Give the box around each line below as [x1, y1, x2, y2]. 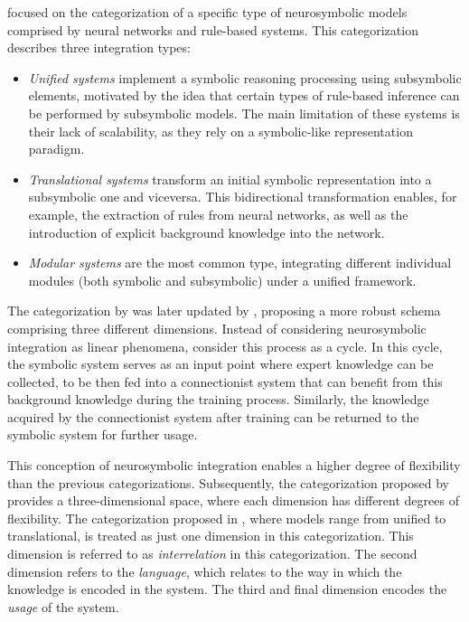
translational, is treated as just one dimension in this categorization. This [7, 526, 414, 545]
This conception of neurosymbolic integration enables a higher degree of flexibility [7, 456, 461, 475]
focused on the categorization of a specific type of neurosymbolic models [7, 3, 408, 21]
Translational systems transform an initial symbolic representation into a [28, 169, 432, 188]
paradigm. [28, 139, 85, 158]
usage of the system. [7, 597, 119, 616]
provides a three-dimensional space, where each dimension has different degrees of [7, 491, 459, 510]
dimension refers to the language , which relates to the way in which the [7, 561, 402, 580]
